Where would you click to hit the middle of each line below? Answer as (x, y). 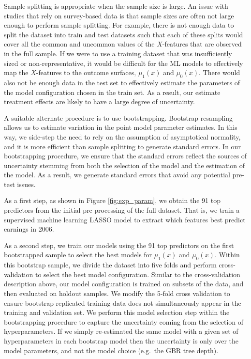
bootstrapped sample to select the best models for (78, 255)
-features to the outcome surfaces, (86, 72)
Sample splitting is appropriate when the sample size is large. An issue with (116, 6)
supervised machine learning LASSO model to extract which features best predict (125, 219)
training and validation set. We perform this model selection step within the (117, 312)
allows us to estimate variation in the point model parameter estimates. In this (121, 127)
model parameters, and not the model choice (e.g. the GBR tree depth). (111, 350)
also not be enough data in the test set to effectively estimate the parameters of (122, 82)
